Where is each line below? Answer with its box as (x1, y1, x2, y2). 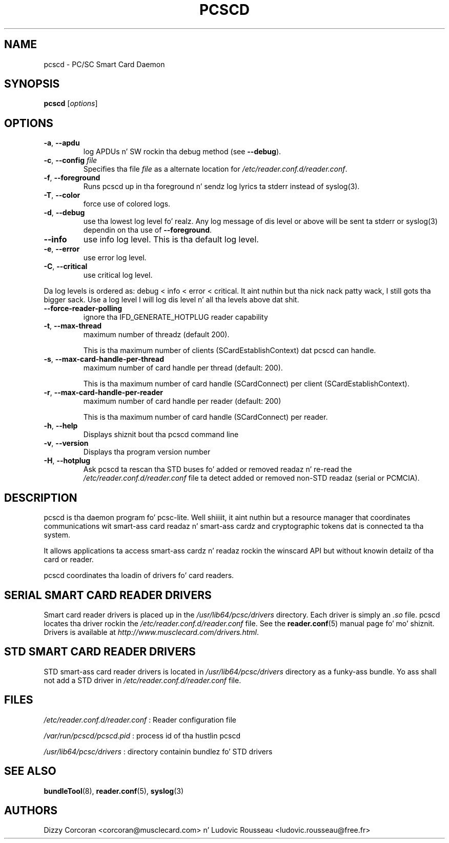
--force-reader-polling (44, 304, 123, 313)
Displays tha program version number (83, 447, 211, 457)
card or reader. (44, 555, 94, 564)
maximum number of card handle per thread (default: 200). (83, 363, 283, 373)
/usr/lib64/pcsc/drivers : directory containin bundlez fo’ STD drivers (44, 747, 273, 756)
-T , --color (44, 191, 80, 200)
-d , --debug (44, 208, 85, 217)
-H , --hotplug (44, 456, 91, 465)
